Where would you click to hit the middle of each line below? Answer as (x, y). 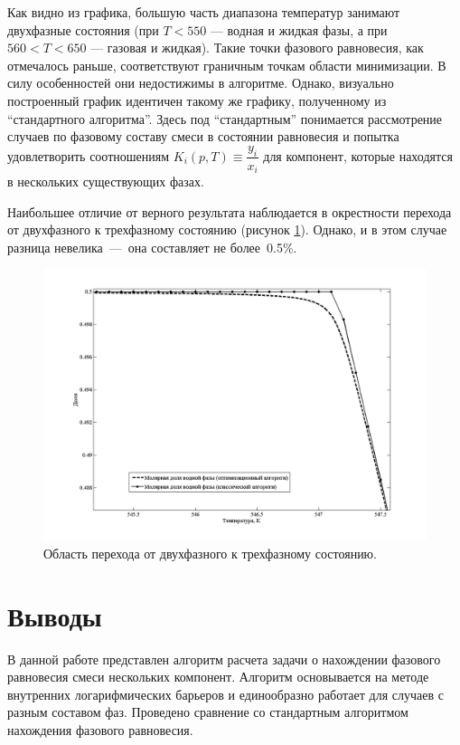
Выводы (55, 615)
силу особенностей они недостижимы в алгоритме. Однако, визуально (201, 83)
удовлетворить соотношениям (89, 155)
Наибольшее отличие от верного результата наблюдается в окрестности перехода (230, 211)
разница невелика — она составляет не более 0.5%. (152, 247)
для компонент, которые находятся (358, 155)
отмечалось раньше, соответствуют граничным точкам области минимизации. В (227, 65)
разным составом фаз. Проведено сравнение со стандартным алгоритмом (208, 712)
